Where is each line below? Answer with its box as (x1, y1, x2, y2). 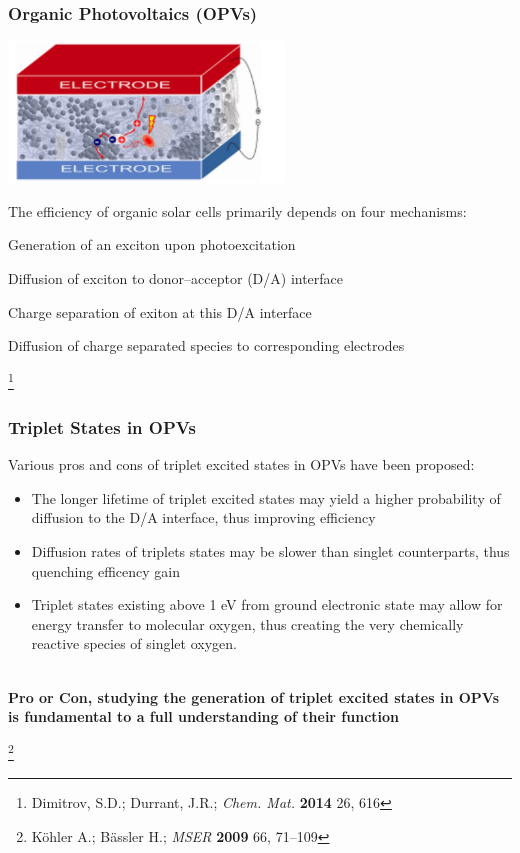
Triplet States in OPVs (8, 414, 196, 439)
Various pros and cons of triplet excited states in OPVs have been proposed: (8, 454, 475, 475)
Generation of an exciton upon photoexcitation (8, 234, 296, 255)
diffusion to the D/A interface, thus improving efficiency (31, 507, 376, 528)
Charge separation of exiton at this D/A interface (8, 301, 312, 322)
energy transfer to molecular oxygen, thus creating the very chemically (31, 613, 464, 634)
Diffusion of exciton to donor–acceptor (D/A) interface (8, 268, 344, 289)
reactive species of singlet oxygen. (31, 633, 237, 654)
